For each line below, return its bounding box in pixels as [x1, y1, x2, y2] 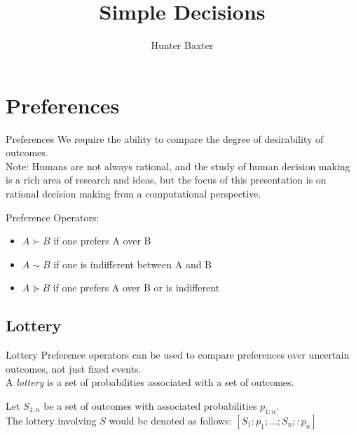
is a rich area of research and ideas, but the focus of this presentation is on [6, 172, 327, 187]
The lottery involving [6, 413, 97, 427]
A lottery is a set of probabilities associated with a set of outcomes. [6, 375, 294, 389]
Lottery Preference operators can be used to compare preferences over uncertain [6, 347, 350, 362]
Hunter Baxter [151, 38, 214, 53]
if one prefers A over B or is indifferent [53, 280, 220, 295]
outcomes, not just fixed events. [6, 361, 142, 375]
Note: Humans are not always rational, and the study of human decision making [6, 158, 350, 173]
